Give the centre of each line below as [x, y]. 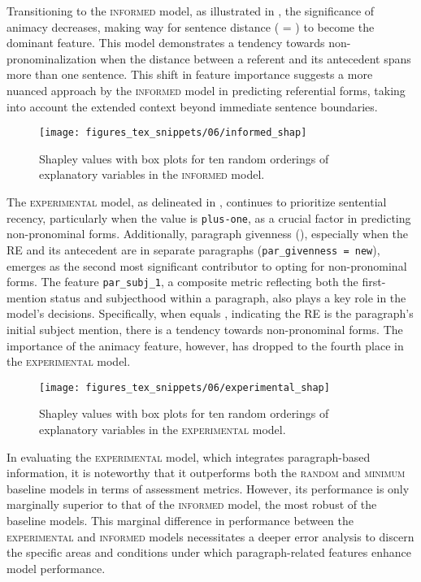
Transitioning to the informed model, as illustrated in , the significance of [191, 11]
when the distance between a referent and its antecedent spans [256, 58]
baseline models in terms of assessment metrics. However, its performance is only [208, 488]
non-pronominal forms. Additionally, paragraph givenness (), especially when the [208, 234]
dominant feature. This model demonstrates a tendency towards [166, 43]
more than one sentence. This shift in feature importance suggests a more [190, 74]
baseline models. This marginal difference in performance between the [180, 520]
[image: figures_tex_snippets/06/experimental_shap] [184, 387]
